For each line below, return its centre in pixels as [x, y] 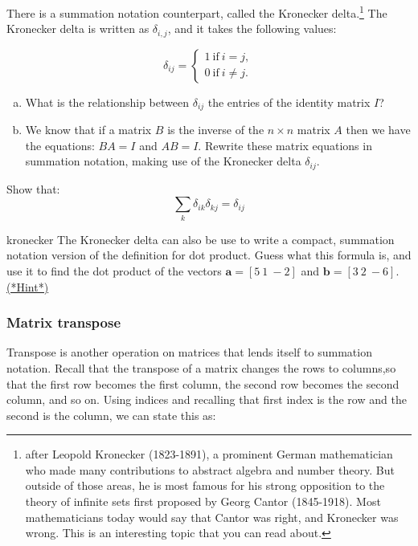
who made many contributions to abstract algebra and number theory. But [210, 469]
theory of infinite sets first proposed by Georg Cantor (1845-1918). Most [203, 501]
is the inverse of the [216, 130]
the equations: [60, 145]
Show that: [33, 188]
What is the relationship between [107, 102]
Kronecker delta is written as [78, 29]
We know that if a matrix [88, 130]
